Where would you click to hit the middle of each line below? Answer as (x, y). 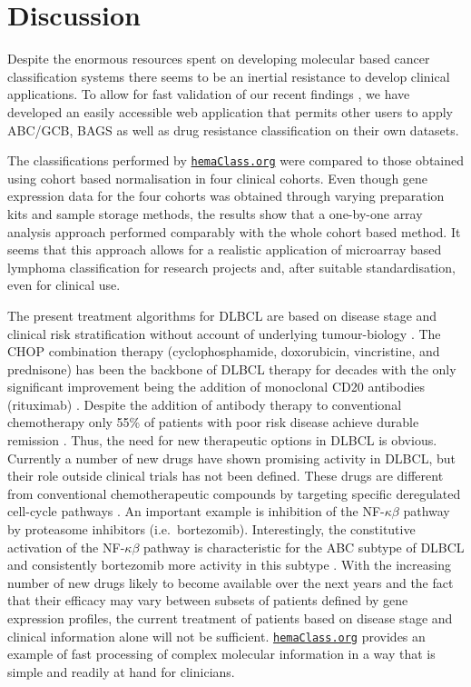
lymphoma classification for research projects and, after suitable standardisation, (231, 267)
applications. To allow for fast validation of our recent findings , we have (209, 94)
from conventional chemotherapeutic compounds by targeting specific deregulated (234, 493)
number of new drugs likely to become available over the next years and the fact (231, 582)
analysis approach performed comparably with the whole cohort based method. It (234, 231)
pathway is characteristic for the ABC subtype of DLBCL (304, 547)
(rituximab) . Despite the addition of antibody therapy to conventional (205, 404)
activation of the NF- (66, 547)
